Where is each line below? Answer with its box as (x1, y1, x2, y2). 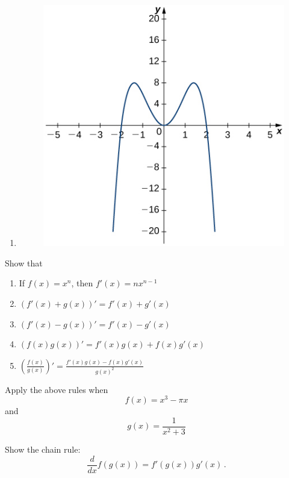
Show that (5, 256, 43, 269)
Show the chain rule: (5, 442, 81, 455)
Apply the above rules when (5, 383, 108, 395)
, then (71, 277, 93, 289)
